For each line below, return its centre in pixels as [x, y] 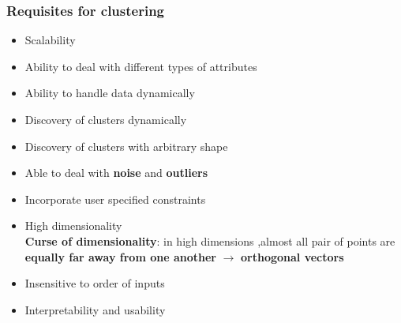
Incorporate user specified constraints [115, 199]
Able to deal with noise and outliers [116, 173]
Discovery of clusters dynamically [106, 119]
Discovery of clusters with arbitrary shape [126, 146]
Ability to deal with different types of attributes [141, 66]
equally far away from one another [120, 256]
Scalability [50, 40]
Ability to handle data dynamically [110, 93]
